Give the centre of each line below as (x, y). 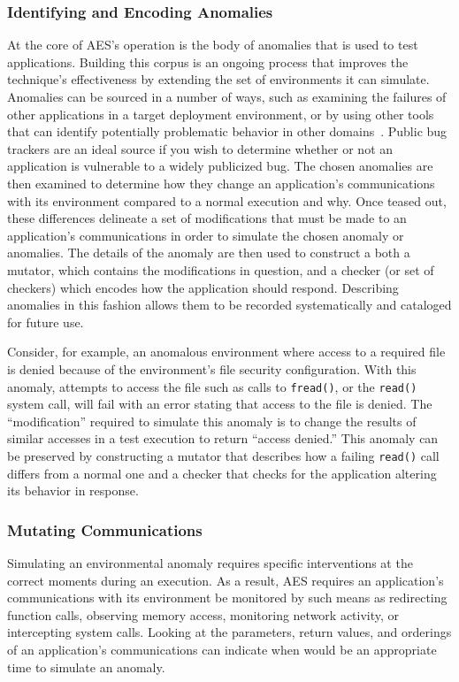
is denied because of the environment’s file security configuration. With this (212, 368)
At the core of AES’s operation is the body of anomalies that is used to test (213, 45)
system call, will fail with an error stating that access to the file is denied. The (220, 404)
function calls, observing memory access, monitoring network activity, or (203, 614)
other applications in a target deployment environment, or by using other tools (221, 114)
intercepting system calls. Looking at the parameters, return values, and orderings (229, 632)
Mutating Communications (105, 529)
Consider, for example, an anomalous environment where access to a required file (226, 352)
